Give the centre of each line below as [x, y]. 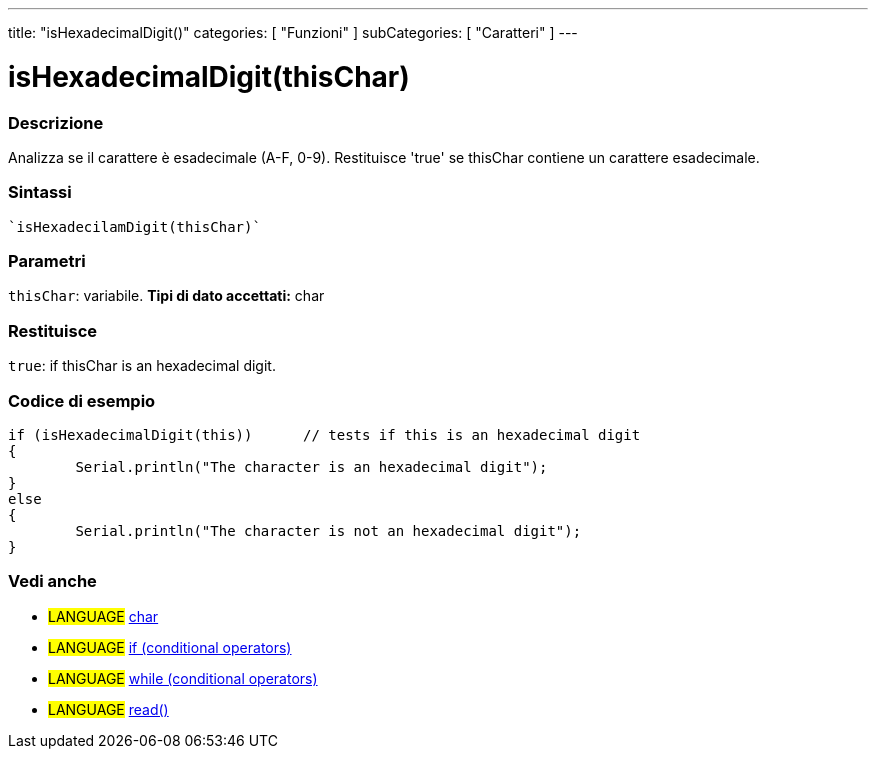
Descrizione [56, 122]
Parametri [47, 261]
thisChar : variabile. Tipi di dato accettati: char [166, 296]
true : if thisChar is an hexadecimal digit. [142, 366]
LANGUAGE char [103, 616]
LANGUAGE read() [108, 709]
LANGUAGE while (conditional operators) [183, 678]
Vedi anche [52, 581]
